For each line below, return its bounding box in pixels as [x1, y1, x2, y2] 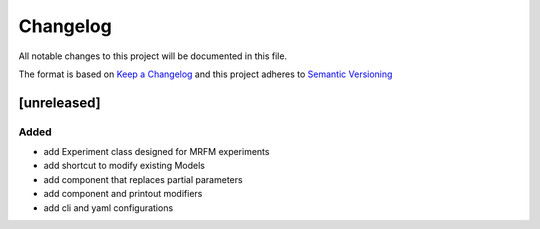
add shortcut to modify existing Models [43, 160, 205, 172]
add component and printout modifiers [43, 188, 203, 200]
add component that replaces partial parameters [43, 173, 244, 185]
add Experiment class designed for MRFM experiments [43, 146, 270, 158]
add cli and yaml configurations [43, 201, 174, 214]
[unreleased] [18, 94, 102, 111]
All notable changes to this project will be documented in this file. [18, 50, 288, 62]
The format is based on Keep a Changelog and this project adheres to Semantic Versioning [18, 68, 393, 80]
